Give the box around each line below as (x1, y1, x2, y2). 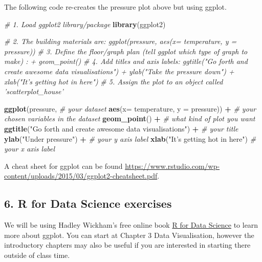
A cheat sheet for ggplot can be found (4, 160, 123, 171)
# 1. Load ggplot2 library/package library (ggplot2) (4, 18, 166, 29)
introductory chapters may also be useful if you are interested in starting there (4, 239, 251, 250)
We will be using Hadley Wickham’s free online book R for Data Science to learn (4, 220, 258, 230)
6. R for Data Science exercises (4, 195, 172, 211)
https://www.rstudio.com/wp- (125, 160, 220, 171)
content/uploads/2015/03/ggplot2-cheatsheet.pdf (4, 170, 158, 181)
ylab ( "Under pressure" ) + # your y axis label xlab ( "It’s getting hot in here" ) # (4, 133, 256, 144)
